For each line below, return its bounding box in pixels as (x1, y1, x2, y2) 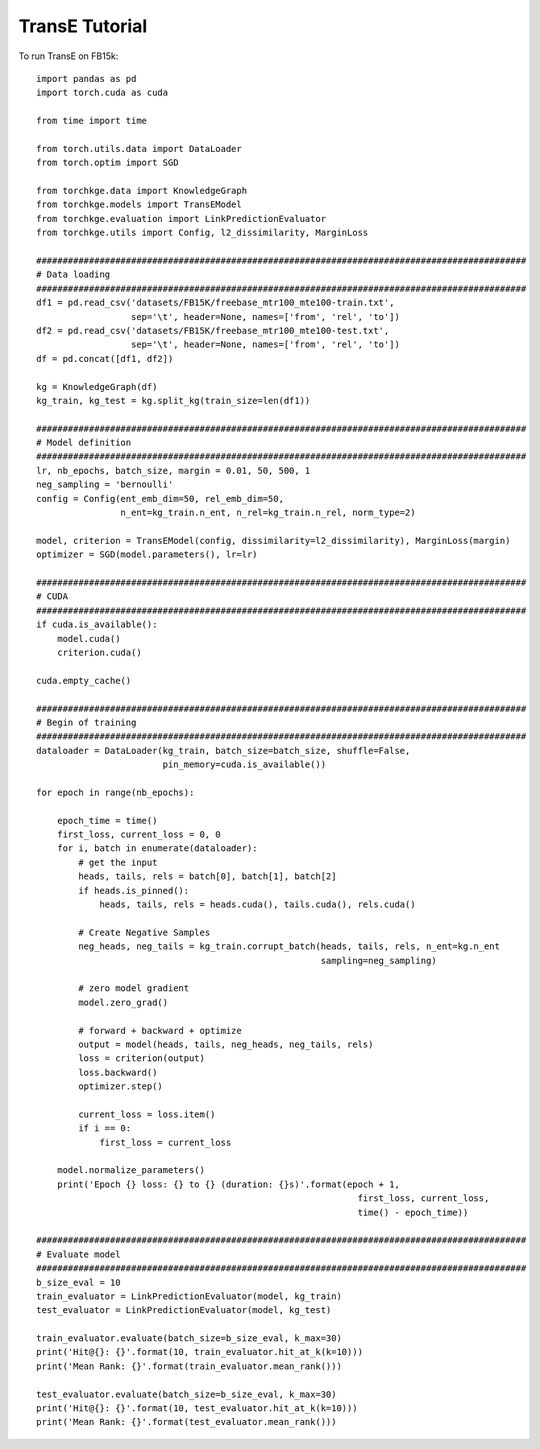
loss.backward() (78, 1066, 158, 1078)
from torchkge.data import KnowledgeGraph (36, 185, 248, 197)
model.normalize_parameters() (56, 1165, 205, 1176)
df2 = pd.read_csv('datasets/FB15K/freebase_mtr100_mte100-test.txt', (36, 325, 390, 336)
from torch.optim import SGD (36, 157, 179, 169)
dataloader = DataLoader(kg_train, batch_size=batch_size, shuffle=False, (36, 745, 411, 756)
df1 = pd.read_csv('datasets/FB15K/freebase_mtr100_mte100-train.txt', (36, 297, 395, 309)
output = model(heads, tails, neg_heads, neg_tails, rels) (78, 1038, 374, 1050)
